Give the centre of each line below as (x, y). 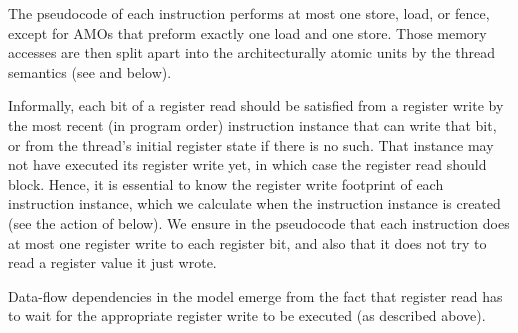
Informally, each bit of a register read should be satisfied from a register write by (256, 105)
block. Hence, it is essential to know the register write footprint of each (226, 183)
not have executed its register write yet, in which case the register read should (247, 164)
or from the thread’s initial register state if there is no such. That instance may (251, 144)
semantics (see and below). (90, 71)
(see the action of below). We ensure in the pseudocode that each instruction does (259, 222)
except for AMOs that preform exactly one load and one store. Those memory (247, 32)
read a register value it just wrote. (112, 262)
